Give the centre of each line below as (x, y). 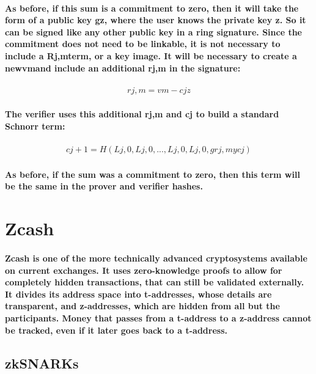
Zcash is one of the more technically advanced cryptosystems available (156, 258)
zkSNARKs (42, 363)
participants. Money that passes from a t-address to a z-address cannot (158, 317)
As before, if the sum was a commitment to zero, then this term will (152, 174)
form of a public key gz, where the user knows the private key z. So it (156, 20)
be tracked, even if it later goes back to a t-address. (116, 330)
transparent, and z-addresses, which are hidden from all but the (142, 306)
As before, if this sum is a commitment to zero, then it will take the (152, 8)
